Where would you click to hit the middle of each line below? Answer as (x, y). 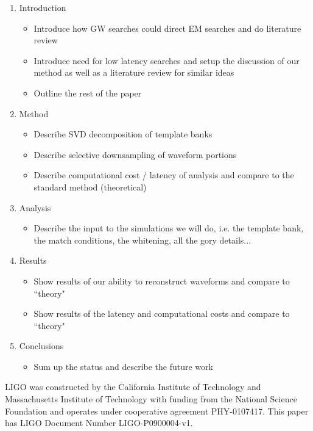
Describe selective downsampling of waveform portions (135, 154)
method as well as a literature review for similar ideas (134, 72)
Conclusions (41, 346)
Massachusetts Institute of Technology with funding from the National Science (151, 399)
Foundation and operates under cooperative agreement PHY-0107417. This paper (157, 411)
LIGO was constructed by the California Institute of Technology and (133, 387)
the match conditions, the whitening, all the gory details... (142, 240)
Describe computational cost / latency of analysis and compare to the (164, 175)
